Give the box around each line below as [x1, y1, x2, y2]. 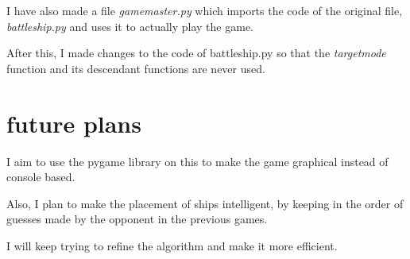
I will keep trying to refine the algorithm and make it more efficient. [6, 237, 338, 253]
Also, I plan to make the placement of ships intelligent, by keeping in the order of [6, 195, 404, 211]
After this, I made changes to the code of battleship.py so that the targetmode [6, 44, 386, 61]
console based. [6, 168, 75, 185]
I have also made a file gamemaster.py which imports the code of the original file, [6, 2, 403, 18]
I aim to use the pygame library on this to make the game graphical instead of [6, 153, 389, 169]
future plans [6, 106, 141, 139]
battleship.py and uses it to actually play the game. [6, 17, 253, 34]
